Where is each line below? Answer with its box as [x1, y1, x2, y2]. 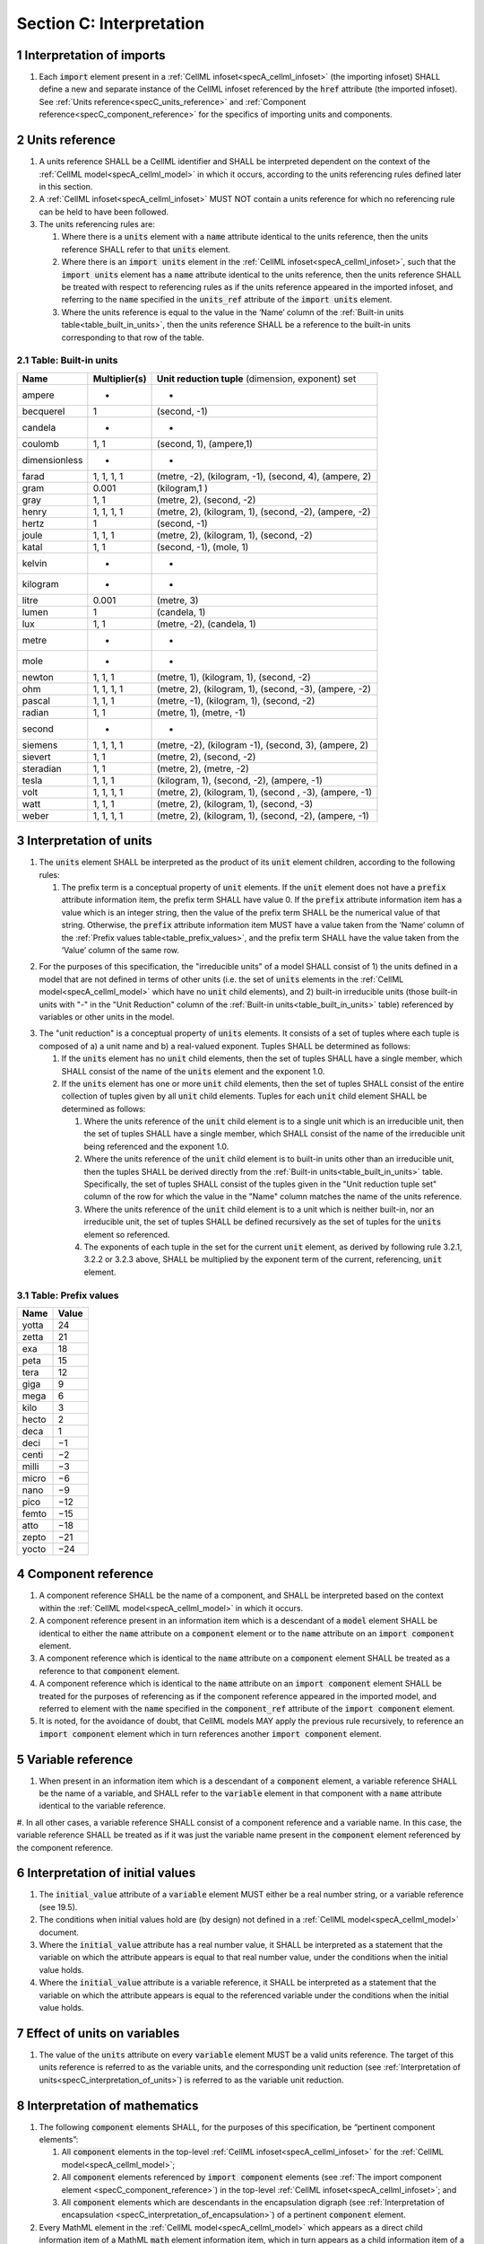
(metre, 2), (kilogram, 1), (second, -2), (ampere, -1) [157, 809, 369, 821]
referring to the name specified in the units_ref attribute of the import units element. [61, 294, 393, 305]
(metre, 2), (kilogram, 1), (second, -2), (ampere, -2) [157, 505, 371, 518]
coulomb [22, 437, 60, 450]
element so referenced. [83, 1229, 170, 1240]
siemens [22, 739, 58, 751]
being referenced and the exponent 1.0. [83, 1141, 229, 1152]
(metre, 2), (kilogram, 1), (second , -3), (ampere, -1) [157, 785, 372, 798]
